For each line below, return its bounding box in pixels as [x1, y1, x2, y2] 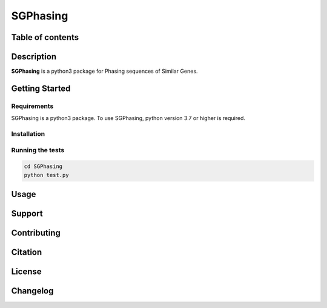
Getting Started [11, 83, 71, 93]
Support [11, 209, 43, 219]
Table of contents [11, 32, 79, 42]
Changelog [11, 286, 54, 296]
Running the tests [11, 146, 65, 154]
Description [11, 52, 57, 62]
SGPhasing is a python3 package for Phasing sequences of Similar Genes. [11, 67, 198, 75]
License [11, 267, 42, 277]
